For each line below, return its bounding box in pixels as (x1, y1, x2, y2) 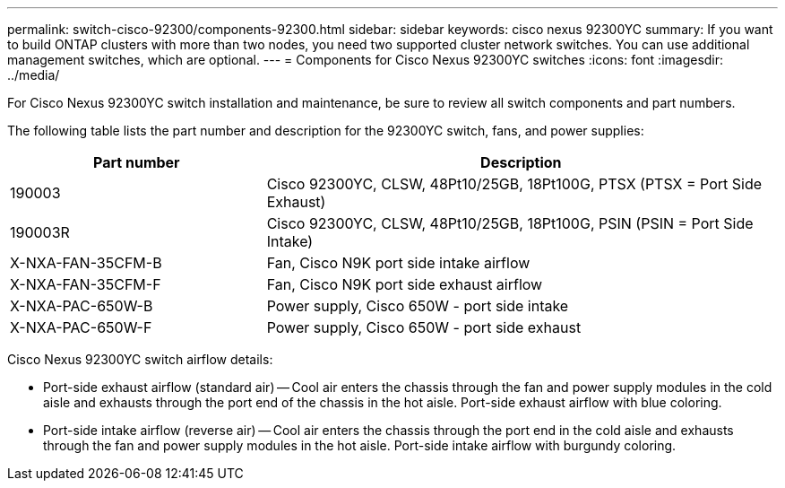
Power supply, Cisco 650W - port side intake (266, 297, 569, 315)
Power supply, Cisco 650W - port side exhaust (266, 318, 582, 336)
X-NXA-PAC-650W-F (10, 318, 152, 336)
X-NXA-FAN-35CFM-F (10, 275, 161, 293)
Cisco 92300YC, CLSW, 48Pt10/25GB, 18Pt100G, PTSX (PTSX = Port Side (266, 175, 763, 193)
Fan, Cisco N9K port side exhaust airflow (266, 275, 543, 293)
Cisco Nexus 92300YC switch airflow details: (7, 352, 273, 367)
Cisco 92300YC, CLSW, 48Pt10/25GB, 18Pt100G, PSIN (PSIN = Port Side (266, 214, 754, 232)
